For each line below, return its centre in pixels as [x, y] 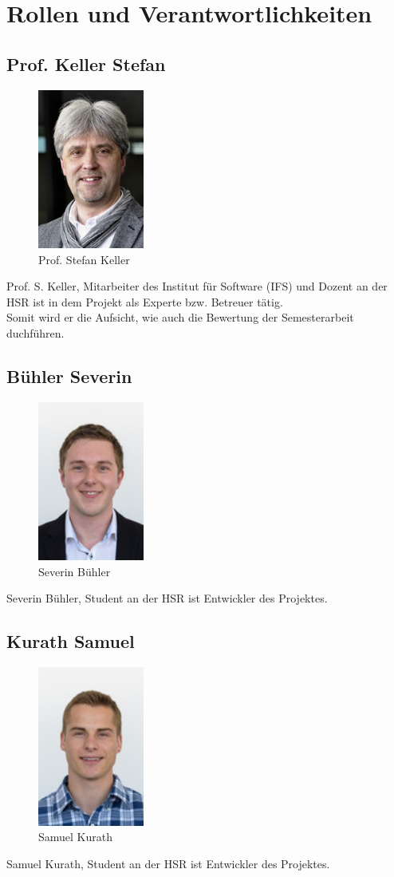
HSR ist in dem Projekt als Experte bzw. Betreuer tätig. [145, 301]
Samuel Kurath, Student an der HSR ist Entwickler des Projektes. [168, 863]
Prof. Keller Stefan [86, 63]
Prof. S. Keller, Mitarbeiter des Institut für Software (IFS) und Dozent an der [197, 286]
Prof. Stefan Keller [84, 259]
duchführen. [35, 332]
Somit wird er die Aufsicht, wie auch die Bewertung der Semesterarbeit [180, 317]
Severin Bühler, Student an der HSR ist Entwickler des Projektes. [167, 598]
